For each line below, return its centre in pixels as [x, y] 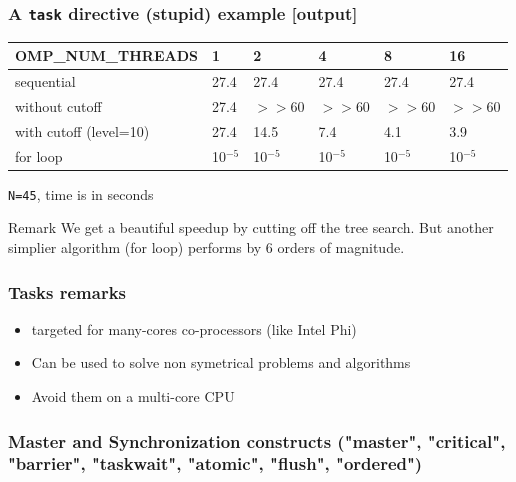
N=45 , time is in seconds [81, 193]
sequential [45, 81]
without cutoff [58, 105]
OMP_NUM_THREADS [106, 55]
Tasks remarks [67, 291]
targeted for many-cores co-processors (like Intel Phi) [194, 328]
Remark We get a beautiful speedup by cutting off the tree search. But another [251, 227]
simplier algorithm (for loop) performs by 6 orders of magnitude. [206, 247]
